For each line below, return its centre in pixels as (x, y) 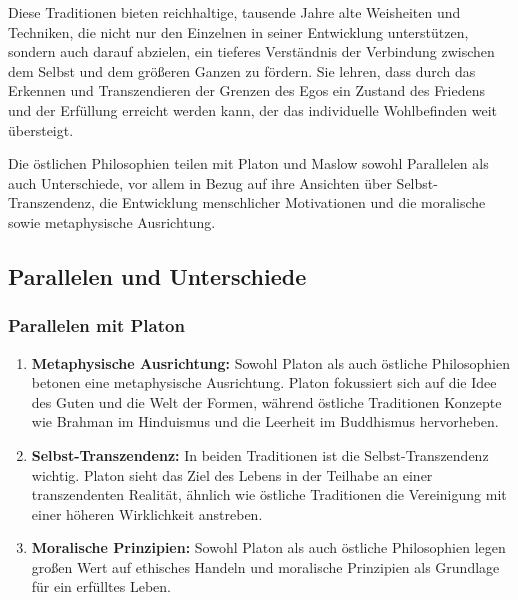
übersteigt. (41, 129)
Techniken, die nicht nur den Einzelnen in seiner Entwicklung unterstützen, (238, 31)
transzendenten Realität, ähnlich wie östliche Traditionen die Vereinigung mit (269, 494)
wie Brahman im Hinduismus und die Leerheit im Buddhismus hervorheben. (265, 421)
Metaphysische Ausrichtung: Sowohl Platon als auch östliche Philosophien (270, 362)
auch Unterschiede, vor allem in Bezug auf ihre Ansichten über (200, 182)
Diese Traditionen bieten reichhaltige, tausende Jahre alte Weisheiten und (234, 12)
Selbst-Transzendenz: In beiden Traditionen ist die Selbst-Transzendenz (260, 454)
